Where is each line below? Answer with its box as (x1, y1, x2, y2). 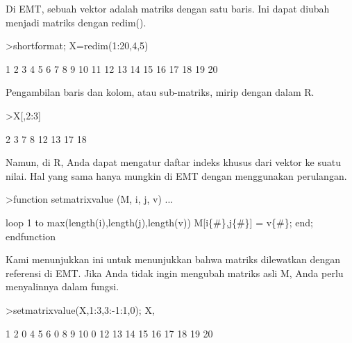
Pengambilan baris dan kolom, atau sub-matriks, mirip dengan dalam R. (6, 85, 315, 99)
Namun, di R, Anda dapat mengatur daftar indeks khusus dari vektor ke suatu (6, 155, 341, 169)
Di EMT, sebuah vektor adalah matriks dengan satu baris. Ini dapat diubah (6, 1, 330, 15)
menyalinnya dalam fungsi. (6, 279, 119, 294)
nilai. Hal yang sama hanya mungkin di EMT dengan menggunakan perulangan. (6, 168, 347, 183)
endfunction (6, 228, 56, 243)
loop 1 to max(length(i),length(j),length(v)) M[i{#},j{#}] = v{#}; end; (6, 215, 314, 229)
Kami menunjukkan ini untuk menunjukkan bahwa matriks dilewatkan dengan (6, 252, 341, 267)
